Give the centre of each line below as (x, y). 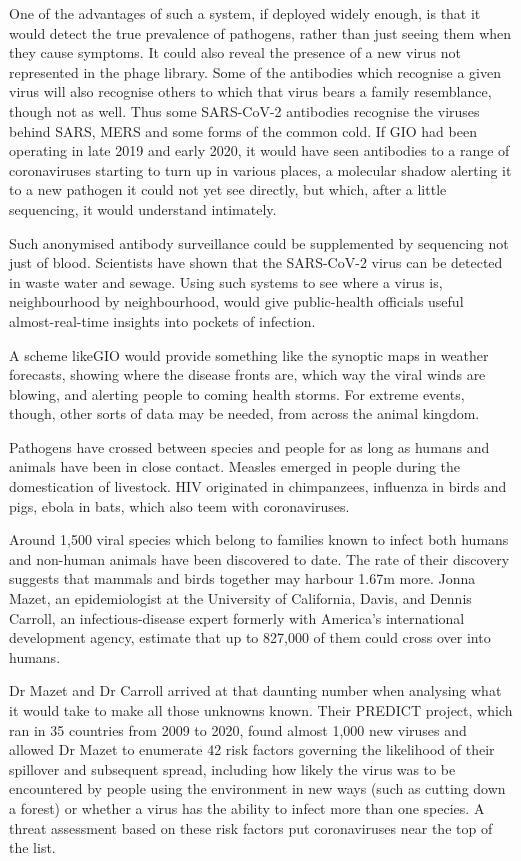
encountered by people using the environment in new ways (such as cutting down (257, 788)
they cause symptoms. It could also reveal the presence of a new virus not (235, 52)
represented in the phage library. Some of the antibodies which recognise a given (255, 71)
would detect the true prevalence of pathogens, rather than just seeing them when (260, 32)
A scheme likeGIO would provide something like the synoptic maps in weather (249, 354)
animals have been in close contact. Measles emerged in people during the (235, 466)
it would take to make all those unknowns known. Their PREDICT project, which (261, 710)
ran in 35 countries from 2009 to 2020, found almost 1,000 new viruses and (238, 729)
